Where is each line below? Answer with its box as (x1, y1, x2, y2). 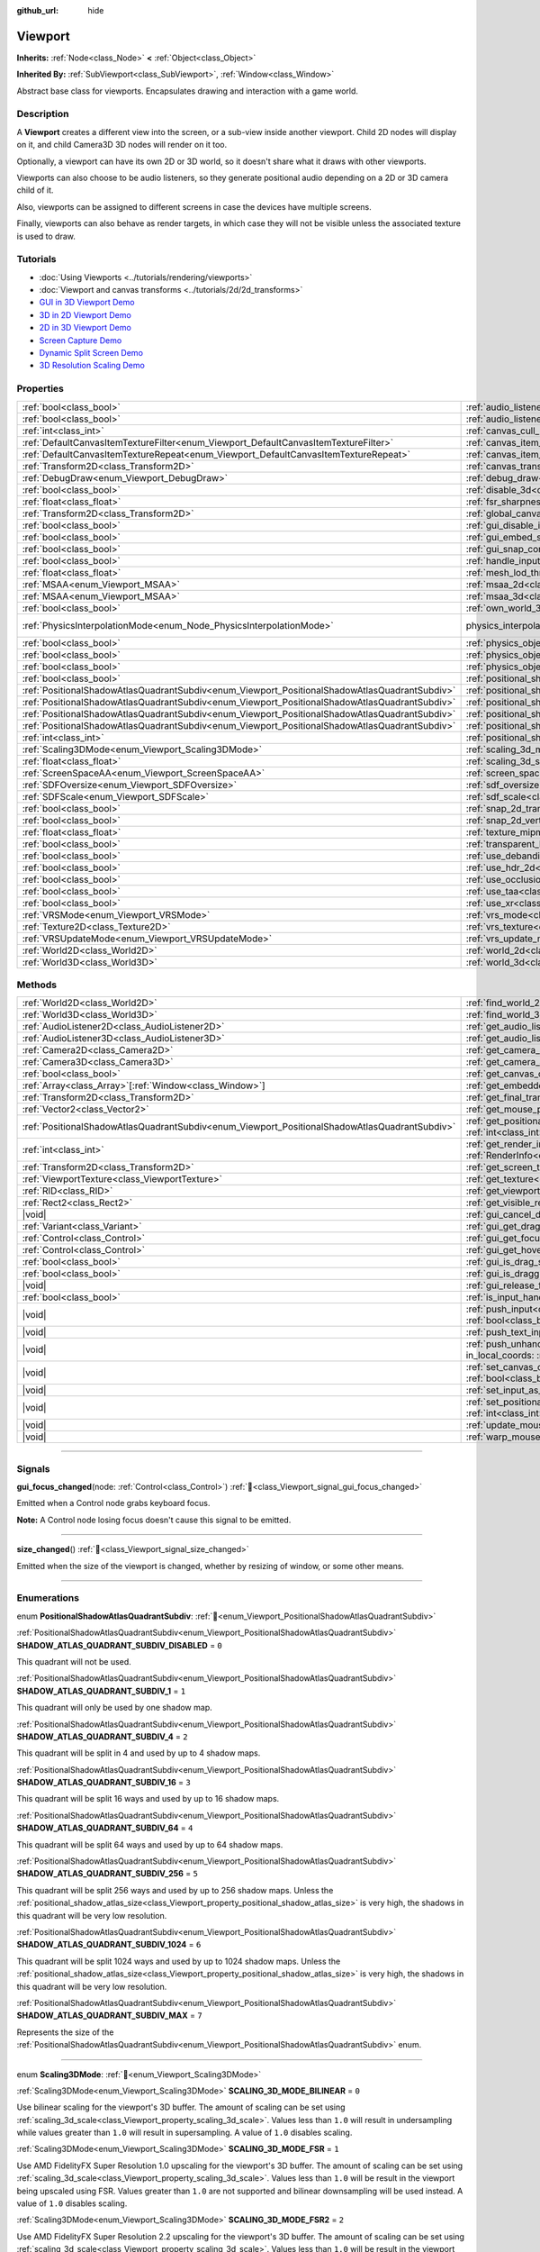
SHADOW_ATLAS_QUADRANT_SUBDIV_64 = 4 (16, 1822, 193, 1833)
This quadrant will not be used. (16, 1656, 132, 1666)
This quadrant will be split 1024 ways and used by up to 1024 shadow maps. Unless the (16, 1956, 341, 1966)
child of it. (16, 185, 54, 195)
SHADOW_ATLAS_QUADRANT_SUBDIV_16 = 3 (16, 1777, 191, 1788)
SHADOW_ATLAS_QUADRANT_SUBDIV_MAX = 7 (16, 2010, 202, 2021)
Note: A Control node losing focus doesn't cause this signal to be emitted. (16, 1514, 292, 1525)
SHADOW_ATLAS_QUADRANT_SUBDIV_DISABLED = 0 (16, 1639, 222, 1650)
